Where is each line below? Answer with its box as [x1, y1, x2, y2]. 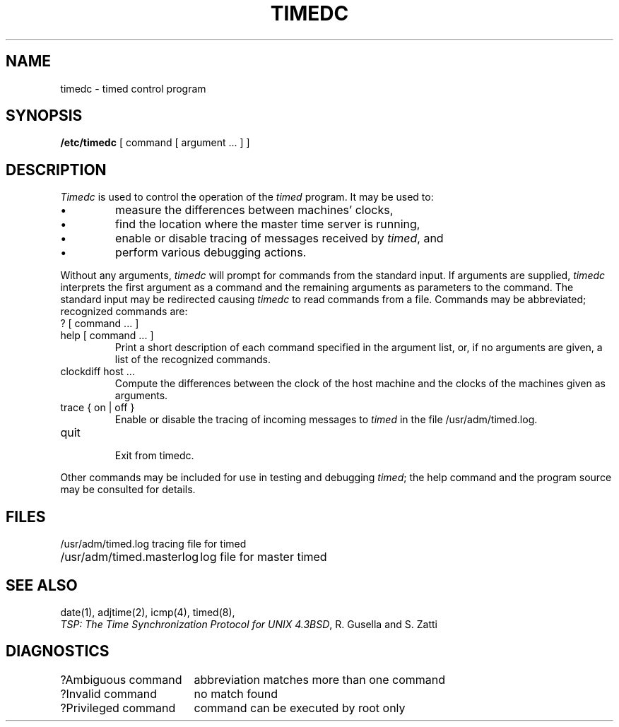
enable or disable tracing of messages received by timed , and [115, 231, 444, 246]
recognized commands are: [60, 305, 188, 318]
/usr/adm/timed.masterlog [60, 550, 199, 565]
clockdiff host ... [60, 365, 135, 378]
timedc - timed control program [60, 82, 206, 95]
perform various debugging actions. [115, 245, 307, 260]
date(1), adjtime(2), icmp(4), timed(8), [60, 605, 235, 618]
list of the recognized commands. [114, 353, 271, 366]
